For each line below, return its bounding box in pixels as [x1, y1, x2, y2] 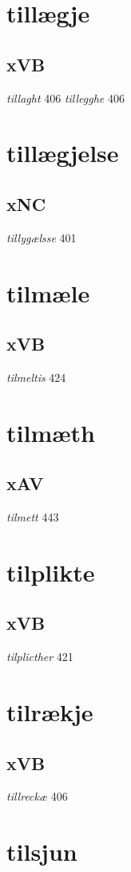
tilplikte [6, 555, 95, 588]
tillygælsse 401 [6, 229, 77, 245]
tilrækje [6, 696, 93, 728]
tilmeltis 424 [6, 368, 66, 385]
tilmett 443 [6, 509, 59, 525]
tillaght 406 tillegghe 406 [6, 89, 125, 106]
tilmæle [6, 276, 90, 309]
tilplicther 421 [6, 648, 73, 665]
